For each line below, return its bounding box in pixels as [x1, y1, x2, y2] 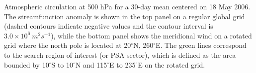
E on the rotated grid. [138, 59, 205, 70]
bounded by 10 [4, 59, 49, 70]
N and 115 [75, 59, 107, 70]
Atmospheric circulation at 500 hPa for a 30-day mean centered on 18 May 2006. [4, 1, 251, 11]
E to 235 [109, 59, 136, 70]
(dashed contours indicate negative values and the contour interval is [4, 21, 213, 31]
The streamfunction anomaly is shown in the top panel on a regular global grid [4, 11, 245, 21]
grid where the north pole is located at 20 [4, 40, 131, 50]
